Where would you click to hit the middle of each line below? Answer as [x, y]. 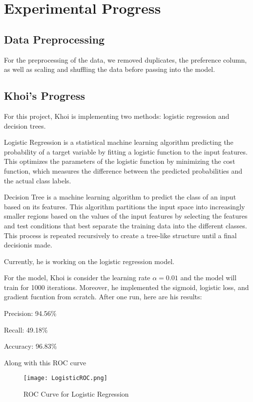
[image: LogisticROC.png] [65, 378]
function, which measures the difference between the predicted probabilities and [123, 170]
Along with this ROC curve [45, 362]
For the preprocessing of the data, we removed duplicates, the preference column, [126, 59]
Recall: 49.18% [26, 329]
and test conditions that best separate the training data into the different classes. [126, 225]
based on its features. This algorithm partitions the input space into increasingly [125, 206]
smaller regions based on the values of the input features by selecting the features [126, 216]
